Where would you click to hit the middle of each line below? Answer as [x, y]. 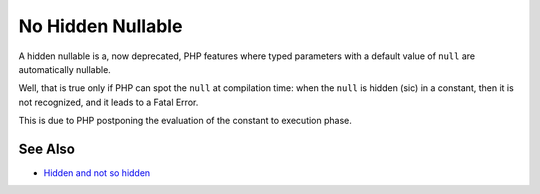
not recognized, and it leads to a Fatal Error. [108, 102]
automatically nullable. [65, 69]
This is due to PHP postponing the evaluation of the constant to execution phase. [185, 121]
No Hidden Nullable [100, 26]
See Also [46, 148]
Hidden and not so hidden [97, 173]
